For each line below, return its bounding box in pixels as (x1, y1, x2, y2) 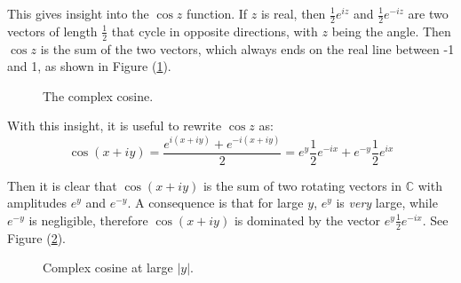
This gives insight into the (7, 4, 149, 22)
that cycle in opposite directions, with (111, 21, 318, 40)
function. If (187, 4, 248, 22)
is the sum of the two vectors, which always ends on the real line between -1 (40, 39, 455, 58)
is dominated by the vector (234, 210, 381, 229)
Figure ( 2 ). (7, 228, 66, 247)
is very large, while (336, 193, 438, 212)
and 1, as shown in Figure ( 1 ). (7, 57, 171, 75)
